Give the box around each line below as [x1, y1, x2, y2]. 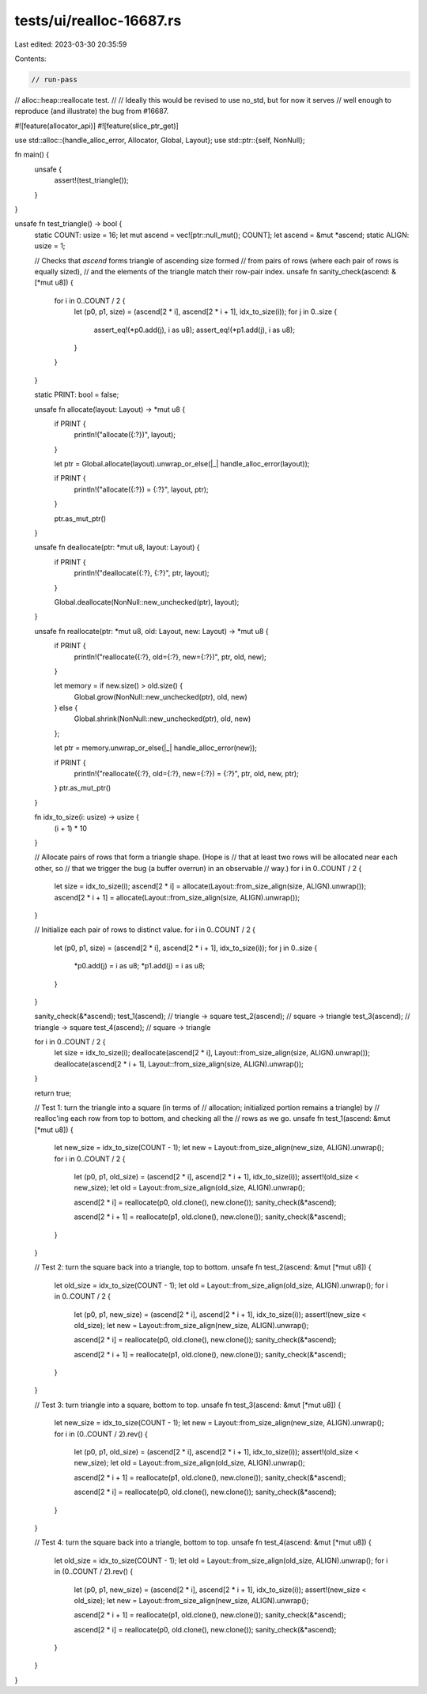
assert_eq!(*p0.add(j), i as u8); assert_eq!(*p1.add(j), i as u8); [93, 325, 296, 334]
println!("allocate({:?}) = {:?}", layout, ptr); [74, 485, 209, 494]
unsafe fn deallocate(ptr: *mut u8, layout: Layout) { [34, 542, 201, 553]
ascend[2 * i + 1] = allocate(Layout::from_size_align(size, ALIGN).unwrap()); [54, 892, 300, 902]
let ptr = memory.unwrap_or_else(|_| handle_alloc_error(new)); [54, 743, 257, 753]
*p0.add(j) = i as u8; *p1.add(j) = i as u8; [74, 961, 206, 971]
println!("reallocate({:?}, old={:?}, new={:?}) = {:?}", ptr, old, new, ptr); [74, 769, 300, 779]
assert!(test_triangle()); [54, 175, 130, 185]
